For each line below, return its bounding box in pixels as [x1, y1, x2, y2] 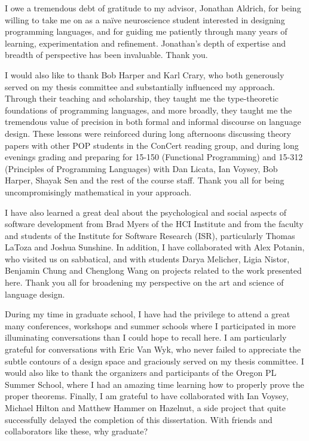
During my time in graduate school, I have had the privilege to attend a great [5, 308, 290, 320]
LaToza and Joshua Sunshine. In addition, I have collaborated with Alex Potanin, [5, 241, 305, 253]
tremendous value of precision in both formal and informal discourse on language [5, 115, 301, 128]
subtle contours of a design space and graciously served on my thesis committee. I [5, 354, 304, 367]
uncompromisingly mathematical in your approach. [5, 185, 192, 198]
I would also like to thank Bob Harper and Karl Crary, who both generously [5, 68, 284, 81]
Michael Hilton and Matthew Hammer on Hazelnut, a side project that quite [5, 402, 286, 414]
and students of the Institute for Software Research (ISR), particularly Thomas [5, 229, 295, 241]
